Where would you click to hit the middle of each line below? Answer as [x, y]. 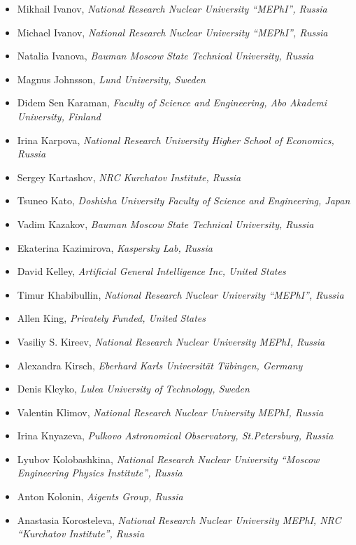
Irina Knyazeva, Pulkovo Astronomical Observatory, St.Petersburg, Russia [175, 436]
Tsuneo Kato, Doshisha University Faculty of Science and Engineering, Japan [184, 200]
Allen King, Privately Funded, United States [112, 318]
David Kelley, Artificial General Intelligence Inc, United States [151, 271]
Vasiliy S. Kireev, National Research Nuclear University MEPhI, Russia [171, 341]
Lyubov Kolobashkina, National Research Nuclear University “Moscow [168, 459]
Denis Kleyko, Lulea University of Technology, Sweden [133, 389]
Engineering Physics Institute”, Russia [100, 473]
